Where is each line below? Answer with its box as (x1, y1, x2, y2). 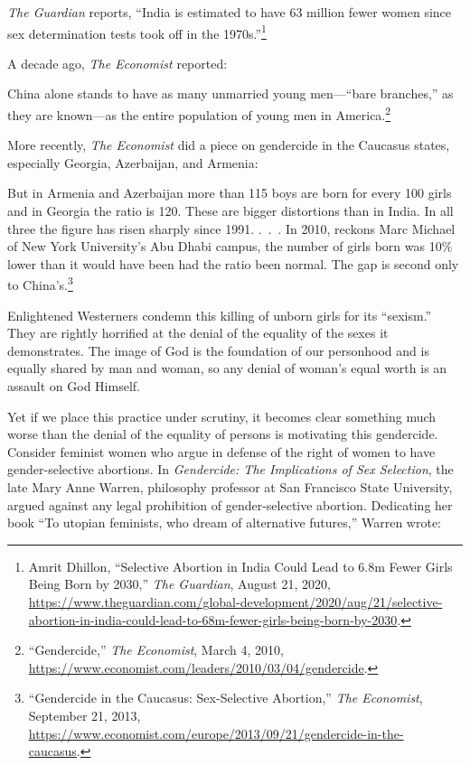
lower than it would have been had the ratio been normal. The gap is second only (7, 254, 459, 273)
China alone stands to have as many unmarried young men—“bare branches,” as (7, 84, 454, 103)
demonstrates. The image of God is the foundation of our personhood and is (7, 341, 429, 359)
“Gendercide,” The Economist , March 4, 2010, (28, 640, 284, 659)
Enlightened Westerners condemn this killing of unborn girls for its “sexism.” (7, 305, 432, 324)
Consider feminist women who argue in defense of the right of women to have (7, 442, 436, 461)
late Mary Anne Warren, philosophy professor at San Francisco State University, (7, 478, 453, 497)
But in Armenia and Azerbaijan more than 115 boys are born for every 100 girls (7, 183, 452, 202)
